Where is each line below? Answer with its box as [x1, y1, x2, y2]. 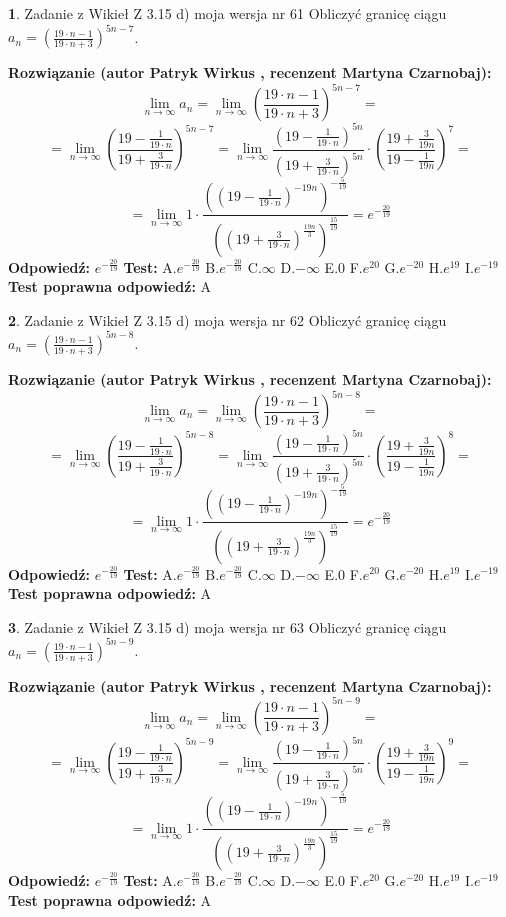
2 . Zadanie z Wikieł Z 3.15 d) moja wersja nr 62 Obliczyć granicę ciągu [8, 309, 447, 330]
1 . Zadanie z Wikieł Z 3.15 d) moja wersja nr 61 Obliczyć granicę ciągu [8, 3, 447, 23]
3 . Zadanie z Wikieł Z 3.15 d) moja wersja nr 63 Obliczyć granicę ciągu [8, 616, 447, 637]
